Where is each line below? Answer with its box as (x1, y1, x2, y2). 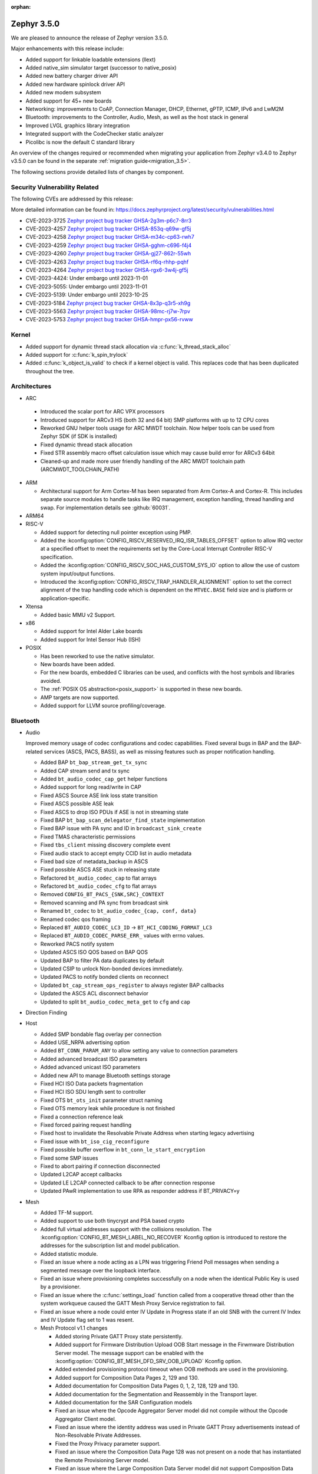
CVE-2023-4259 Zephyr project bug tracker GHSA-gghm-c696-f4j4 (25, 242, 192, 249)
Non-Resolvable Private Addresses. (55, 1432, 141, 1439)
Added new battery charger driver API (25, 73, 118, 80)
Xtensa (25, 603, 43, 610)
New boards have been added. (40, 660, 115, 667)
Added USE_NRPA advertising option (40, 1039, 130, 1046)
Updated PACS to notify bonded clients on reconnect (40, 973, 169, 981)
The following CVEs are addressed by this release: (11, 195, 134, 202)
